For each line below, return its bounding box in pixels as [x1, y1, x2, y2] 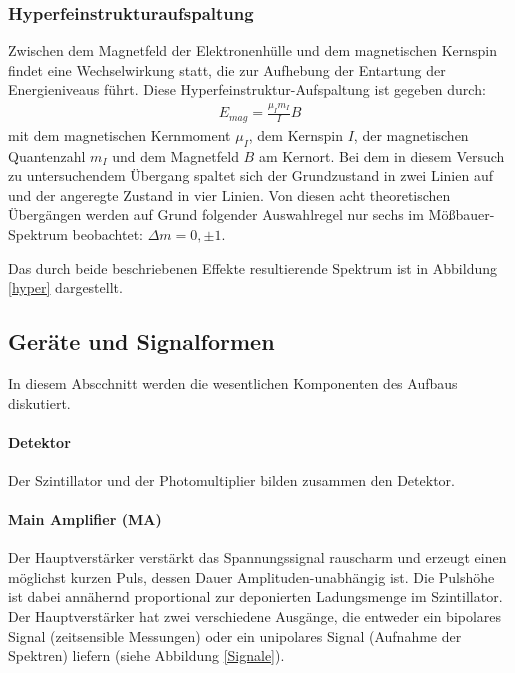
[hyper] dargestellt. [8, 277, 123, 298]
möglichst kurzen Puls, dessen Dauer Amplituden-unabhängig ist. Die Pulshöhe [8, 566, 495, 587]
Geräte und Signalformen [8, 326, 275, 357]
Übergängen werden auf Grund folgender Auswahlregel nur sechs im [8, 204, 424, 225]
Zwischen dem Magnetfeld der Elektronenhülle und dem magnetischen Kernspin [8, 40, 498, 61]
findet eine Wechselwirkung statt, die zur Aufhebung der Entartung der [8, 59, 446, 80]
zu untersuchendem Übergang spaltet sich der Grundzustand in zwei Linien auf [8, 165, 493, 186]
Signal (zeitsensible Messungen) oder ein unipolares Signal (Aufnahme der [8, 625, 462, 646]
